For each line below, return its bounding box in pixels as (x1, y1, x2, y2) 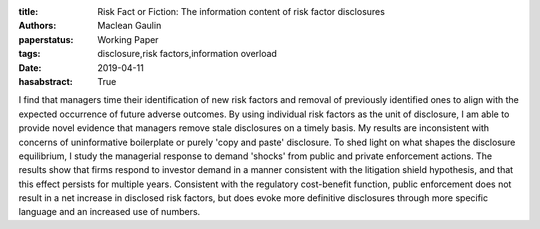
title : (18, 6, 39, 17)
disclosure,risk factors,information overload (97, 48, 277, 60)
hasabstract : (18, 75, 74, 87)
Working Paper (97, 33, 159, 45)
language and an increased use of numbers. (18, 206, 201, 218)
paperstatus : (18, 33, 74, 45)
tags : (18, 48, 41, 60)
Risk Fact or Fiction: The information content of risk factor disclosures (97, 6, 385, 17)
